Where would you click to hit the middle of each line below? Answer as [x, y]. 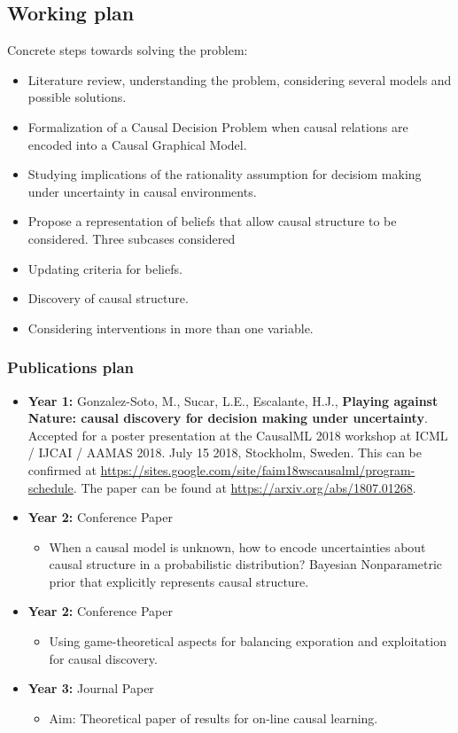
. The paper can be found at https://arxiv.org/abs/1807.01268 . [245, 487]
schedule [50, 487]
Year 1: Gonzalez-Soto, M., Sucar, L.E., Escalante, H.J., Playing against [233, 400]
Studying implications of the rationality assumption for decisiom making [225, 174]
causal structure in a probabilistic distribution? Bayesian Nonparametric [245, 564]
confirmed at [62, 469]
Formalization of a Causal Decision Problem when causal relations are [218, 126]
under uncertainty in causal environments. [142, 191]
